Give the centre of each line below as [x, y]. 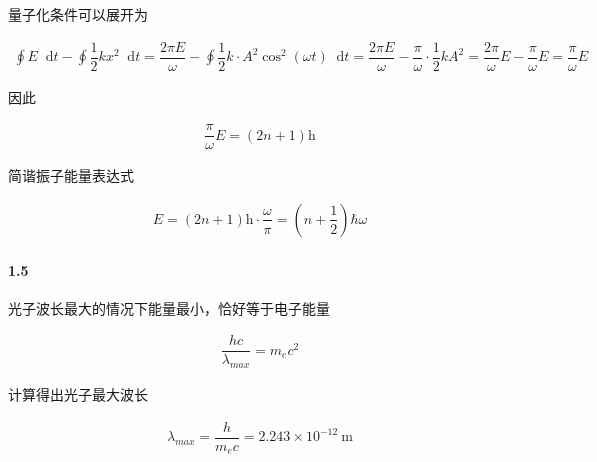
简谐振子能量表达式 [71, 175]
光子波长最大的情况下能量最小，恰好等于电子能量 [169, 307]
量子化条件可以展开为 [78, 14]
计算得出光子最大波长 [78, 394]
